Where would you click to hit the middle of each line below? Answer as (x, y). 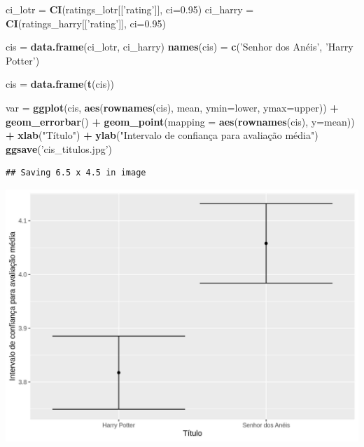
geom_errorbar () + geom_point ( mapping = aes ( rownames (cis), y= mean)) (180, 121)
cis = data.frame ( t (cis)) (60, 84)
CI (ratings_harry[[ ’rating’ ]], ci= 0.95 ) (86, 23)
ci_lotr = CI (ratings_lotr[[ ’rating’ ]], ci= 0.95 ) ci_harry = (130, 9)
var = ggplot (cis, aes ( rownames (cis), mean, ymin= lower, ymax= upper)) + (172, 107)
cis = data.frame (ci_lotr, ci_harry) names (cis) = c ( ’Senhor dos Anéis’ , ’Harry (180, 47)
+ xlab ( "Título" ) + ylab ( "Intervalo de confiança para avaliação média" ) (162, 135)
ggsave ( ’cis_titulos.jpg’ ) (59, 148)
